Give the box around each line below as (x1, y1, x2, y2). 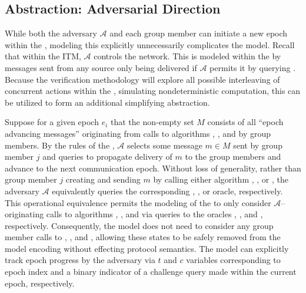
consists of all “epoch (207, 116, 284, 128)
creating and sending (65, 173, 141, 186)
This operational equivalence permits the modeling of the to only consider (5, 196, 271, 208)
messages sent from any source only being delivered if (5, 61, 197, 73)
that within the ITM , (5, 50, 81, 62)
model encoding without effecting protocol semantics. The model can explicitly (5, 242, 289, 254)
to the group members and (185, 150, 281, 163)
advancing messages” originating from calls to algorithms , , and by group (5, 127, 271, 139)
